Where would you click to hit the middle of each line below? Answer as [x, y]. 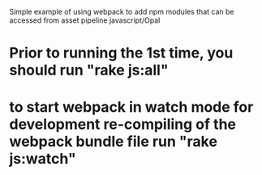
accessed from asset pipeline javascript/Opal [85, 20]
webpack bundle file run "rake [114, 142]
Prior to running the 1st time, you [121, 53]
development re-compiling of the [122, 124]
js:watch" [43, 159]
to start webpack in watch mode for [131, 107]
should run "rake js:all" [89, 70]
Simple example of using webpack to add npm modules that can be [122, 12]
